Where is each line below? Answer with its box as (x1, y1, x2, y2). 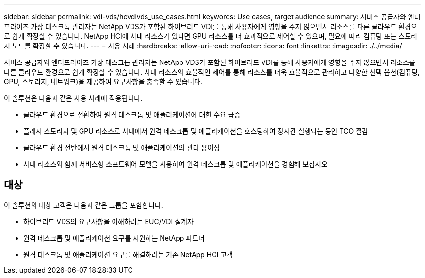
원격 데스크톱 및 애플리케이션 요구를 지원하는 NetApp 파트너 (23, 233, 205, 242)
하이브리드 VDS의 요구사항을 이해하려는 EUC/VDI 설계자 (23, 217, 194, 226)
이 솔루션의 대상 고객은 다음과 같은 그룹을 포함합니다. (4, 201, 163, 209)
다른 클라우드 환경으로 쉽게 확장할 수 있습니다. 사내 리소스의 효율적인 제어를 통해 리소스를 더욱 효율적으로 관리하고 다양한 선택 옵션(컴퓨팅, (4, 68, 420, 76)
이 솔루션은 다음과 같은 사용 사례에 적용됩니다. (4, 94, 143, 102)
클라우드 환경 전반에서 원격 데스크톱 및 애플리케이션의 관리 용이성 (23, 143, 220, 152)
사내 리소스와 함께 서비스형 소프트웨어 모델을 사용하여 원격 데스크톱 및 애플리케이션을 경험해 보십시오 (23, 160, 327, 168)
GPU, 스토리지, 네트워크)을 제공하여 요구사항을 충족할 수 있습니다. (4, 77, 202, 86)
